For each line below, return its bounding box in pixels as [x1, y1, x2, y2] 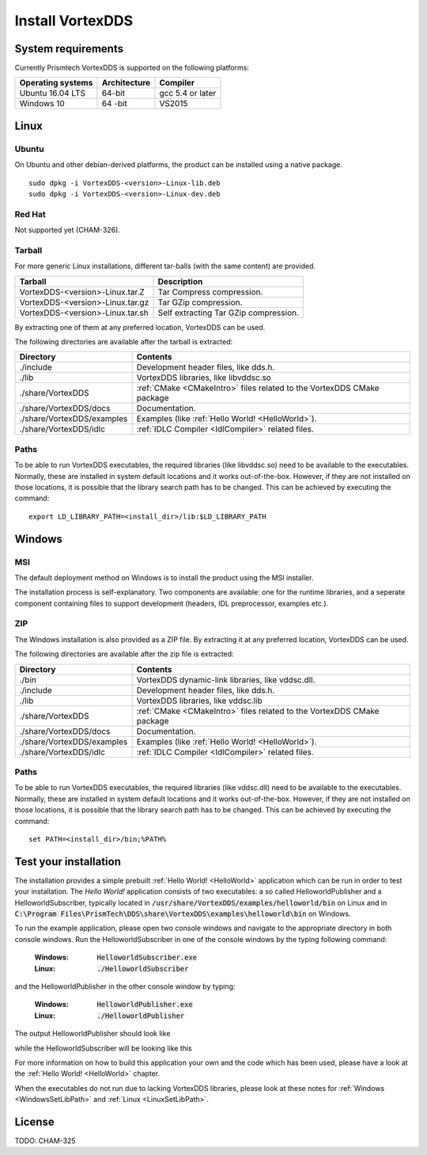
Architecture [101, 78, 151, 89]
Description [157, 275, 203, 287]
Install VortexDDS [14, 12, 134, 29]
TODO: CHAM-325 [14, 1136, 76, 1146]
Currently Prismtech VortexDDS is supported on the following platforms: [14, 63, 249, 73]
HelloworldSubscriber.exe [96, 953, 198, 962]
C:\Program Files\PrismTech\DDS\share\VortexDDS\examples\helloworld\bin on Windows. [14, 909, 351, 918]
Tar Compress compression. [157, 286, 263, 297]
